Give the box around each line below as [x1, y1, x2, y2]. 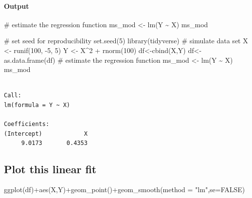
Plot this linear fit [4, 162, 97, 177]
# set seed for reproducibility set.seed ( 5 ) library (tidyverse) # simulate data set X [4, 36, 248, 46]
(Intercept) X [4, 130, 88, 137]
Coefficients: [4, 121, 50, 128]
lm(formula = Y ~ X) [4, 101, 71, 108]
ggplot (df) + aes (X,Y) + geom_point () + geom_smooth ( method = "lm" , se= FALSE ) [4, 184, 245, 195]
